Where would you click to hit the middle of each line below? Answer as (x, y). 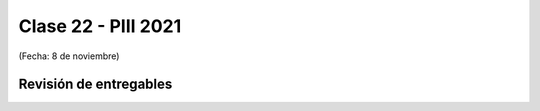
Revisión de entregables (95, 84)
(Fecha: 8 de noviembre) (69, 56)
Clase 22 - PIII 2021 (100, 26)
